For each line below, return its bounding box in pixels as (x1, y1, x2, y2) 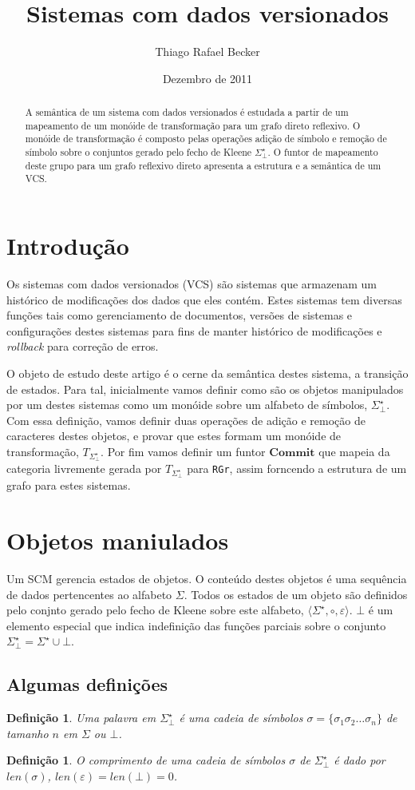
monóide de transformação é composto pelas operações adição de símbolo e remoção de (25, 132, 387, 145)
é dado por (334, 752, 385, 768)
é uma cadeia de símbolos (179, 709, 303, 726)
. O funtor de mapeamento (267, 145, 378, 159)
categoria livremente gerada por (6, 460, 162, 477)
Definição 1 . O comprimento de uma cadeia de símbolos (6, 752, 286, 768)
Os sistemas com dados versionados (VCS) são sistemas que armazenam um (6, 275, 377, 292)
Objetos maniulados (6, 524, 229, 557)
